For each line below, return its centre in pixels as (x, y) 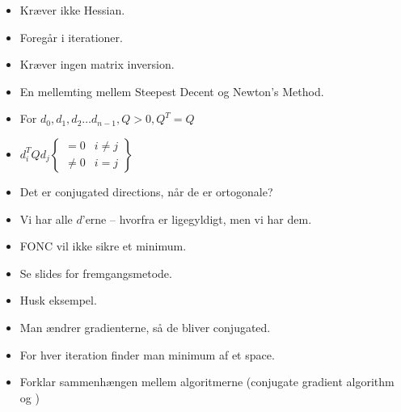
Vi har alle (46, 219)
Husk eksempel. (58, 300)
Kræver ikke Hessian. (72, 10)
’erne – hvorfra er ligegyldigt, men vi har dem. (197, 219)
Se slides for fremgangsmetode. (96, 273)
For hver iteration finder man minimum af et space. (147, 354)
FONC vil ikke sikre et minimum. (103, 246)
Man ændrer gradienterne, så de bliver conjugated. (145, 327)
